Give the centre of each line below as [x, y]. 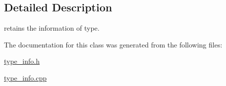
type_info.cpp [25, 77]
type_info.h [22, 61]
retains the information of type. [52, 28]
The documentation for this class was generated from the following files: [113, 44]
